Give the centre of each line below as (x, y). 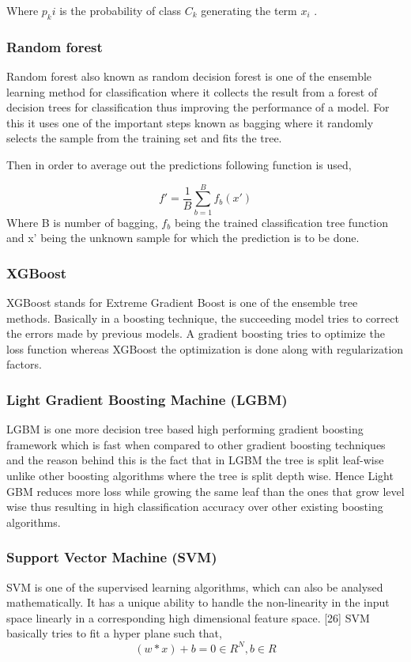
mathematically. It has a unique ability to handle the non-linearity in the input (198, 602)
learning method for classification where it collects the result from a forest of (192, 91)
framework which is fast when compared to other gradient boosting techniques (196, 444)
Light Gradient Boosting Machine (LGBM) (147, 399)
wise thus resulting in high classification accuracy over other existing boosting (195, 507)
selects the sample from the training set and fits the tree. (144, 138)
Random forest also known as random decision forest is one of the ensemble (189, 76)
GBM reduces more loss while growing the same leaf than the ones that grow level (205, 491)
